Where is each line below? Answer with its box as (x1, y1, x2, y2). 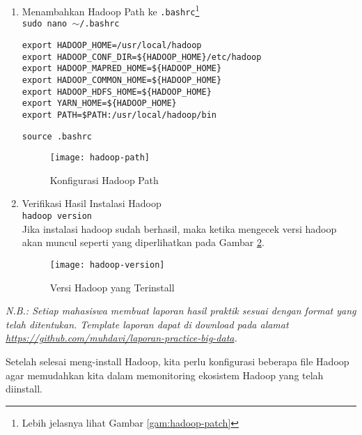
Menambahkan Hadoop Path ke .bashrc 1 (22, 2, 200, 18)
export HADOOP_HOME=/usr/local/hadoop (22, 40, 202, 50)
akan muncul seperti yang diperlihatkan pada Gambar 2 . (22, 235, 265, 250)
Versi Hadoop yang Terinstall (49, 280, 175, 294)
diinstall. (6, 381, 42, 396)
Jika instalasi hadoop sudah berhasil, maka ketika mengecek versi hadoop (22, 221, 337, 236)
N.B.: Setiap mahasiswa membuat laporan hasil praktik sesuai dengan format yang (6, 303, 356, 318)
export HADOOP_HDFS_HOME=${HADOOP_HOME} (22, 86, 212, 97)
